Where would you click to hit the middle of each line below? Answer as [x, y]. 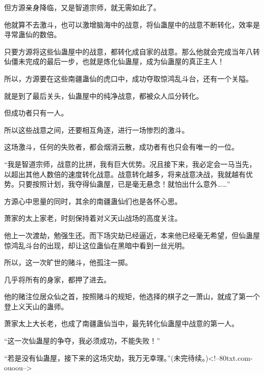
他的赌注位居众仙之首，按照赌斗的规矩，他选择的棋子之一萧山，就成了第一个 [132, 296]
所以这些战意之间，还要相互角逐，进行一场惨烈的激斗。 [96, 129]
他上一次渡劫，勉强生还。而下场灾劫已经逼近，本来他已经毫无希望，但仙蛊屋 [132, 235]
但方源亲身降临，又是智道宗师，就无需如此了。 [82, 7]
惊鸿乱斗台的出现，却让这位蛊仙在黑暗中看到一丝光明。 [96, 245]
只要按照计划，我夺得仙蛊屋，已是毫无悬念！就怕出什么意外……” [124, 184]
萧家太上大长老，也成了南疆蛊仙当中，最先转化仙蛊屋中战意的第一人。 [121, 323]
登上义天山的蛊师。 [36, 306]
